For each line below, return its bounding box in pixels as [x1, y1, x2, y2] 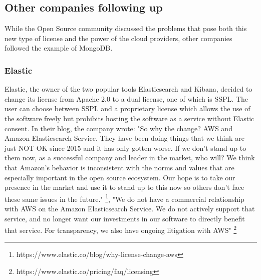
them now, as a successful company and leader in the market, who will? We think [5, 152, 255, 163]
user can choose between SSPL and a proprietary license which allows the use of [5, 103, 250, 114]
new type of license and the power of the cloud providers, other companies [5, 33, 232, 43]
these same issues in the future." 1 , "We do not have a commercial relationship [5, 192, 244, 204]
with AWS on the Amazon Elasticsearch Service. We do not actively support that [5, 203, 255, 213]
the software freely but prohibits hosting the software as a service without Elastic [5, 113, 254, 123]
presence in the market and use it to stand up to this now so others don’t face [5, 182, 244, 192]
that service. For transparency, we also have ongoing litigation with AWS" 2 [5, 223, 237, 235]
